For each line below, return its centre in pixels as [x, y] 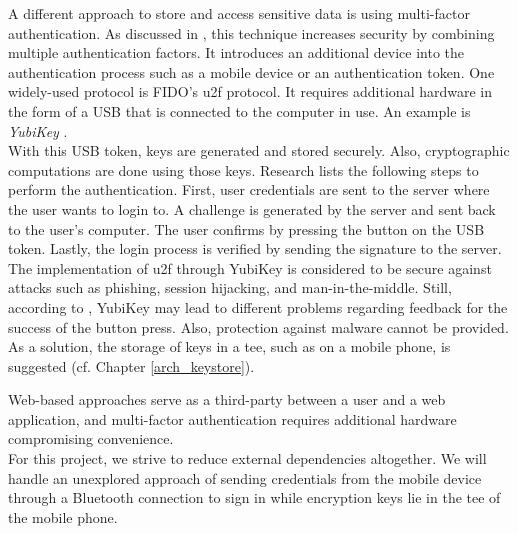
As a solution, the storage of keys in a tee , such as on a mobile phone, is [229, 346]
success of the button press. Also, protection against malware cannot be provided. [258, 326]
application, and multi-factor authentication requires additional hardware [232, 418]
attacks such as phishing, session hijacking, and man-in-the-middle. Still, [230, 287]
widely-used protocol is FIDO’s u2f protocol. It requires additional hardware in [250, 91]
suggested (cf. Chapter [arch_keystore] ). [131, 365]
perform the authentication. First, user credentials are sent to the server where [249, 189]
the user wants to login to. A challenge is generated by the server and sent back [252, 208]
